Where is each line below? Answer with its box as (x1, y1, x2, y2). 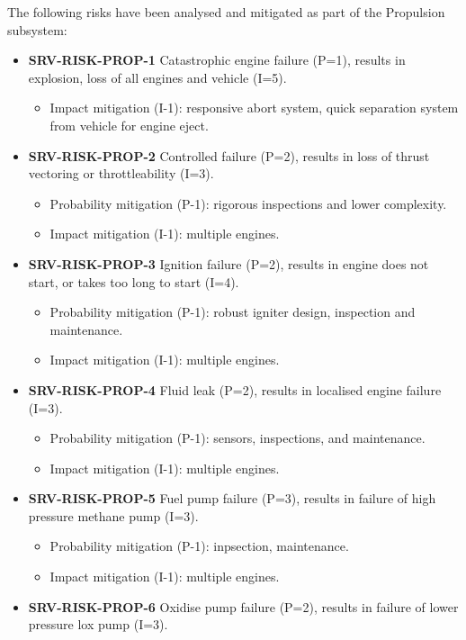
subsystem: (7, 20, 67, 39)
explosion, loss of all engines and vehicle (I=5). (28, 68, 287, 86)
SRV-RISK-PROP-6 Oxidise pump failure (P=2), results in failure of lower (28, 597, 459, 616)
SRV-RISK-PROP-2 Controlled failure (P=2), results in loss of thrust (28, 146, 430, 165)
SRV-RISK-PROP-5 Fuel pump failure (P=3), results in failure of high (28, 489, 436, 508)
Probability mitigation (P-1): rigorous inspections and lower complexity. (49, 194, 447, 212)
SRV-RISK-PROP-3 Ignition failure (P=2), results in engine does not (28, 254, 429, 273)
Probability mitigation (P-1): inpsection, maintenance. (49, 536, 349, 555)
